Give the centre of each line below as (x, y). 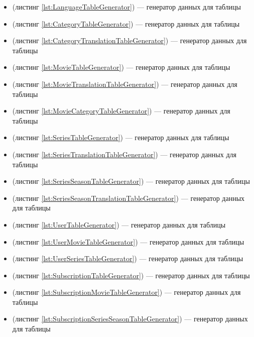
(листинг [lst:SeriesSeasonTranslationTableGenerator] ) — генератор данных (129, 198)
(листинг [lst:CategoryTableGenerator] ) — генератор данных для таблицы (126, 23)
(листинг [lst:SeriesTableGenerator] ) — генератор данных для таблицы (121, 137)
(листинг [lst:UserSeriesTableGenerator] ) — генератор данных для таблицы (128, 258)
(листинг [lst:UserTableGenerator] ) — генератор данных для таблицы (119, 224)
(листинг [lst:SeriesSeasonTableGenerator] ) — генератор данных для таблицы (131, 181)
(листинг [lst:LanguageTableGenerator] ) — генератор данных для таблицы (126, 7)
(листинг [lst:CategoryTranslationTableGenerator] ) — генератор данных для (130, 40)
